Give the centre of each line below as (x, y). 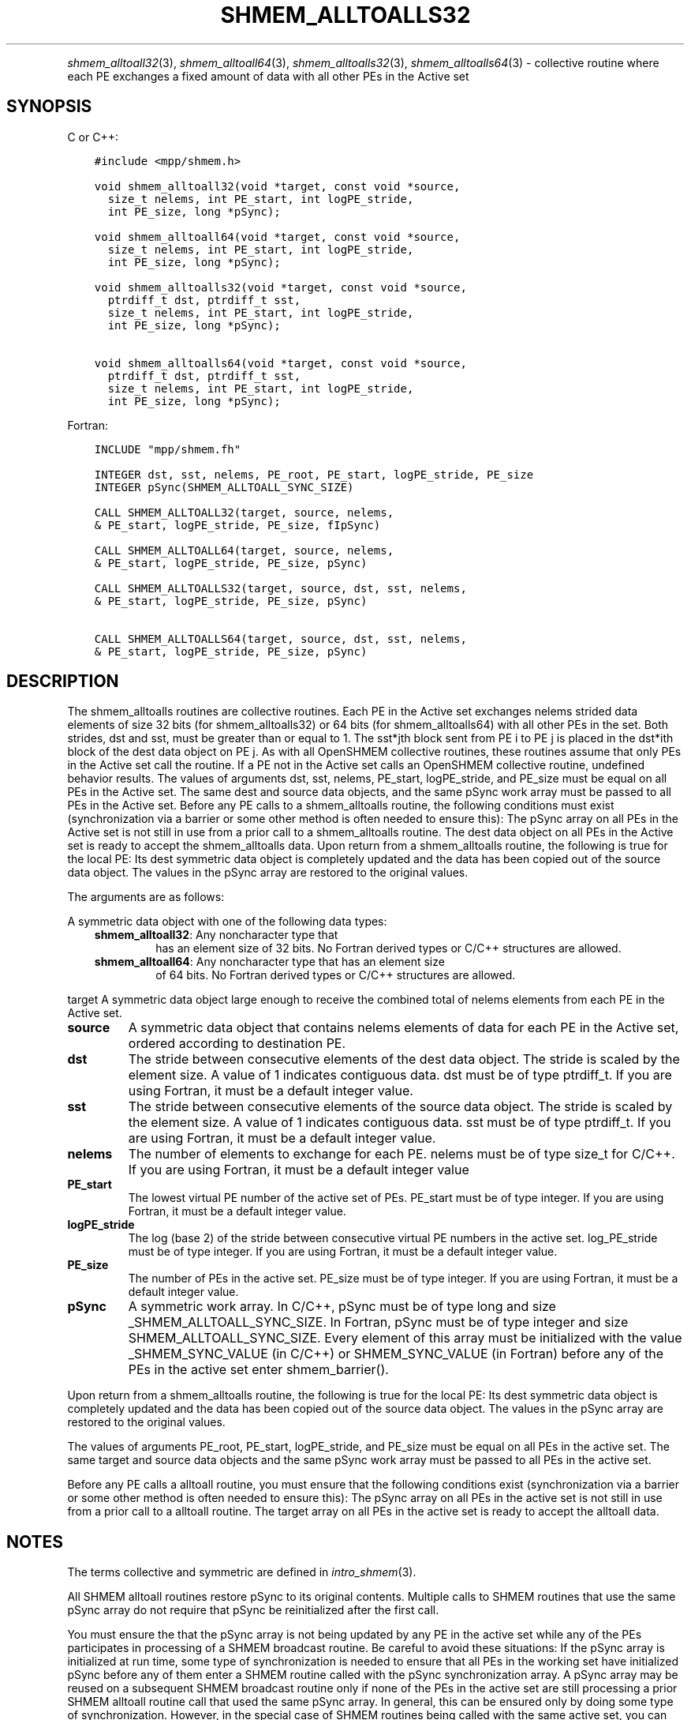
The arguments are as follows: (146, 897)
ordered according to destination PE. (237, 1044)
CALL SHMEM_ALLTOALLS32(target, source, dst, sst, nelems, (280, 588)
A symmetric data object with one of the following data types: (227, 922)
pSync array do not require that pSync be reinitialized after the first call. (253, 1610)
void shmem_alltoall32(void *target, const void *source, (277, 186)
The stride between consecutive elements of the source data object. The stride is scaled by (400, 1107)
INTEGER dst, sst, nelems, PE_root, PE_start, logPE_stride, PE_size (314, 474)
